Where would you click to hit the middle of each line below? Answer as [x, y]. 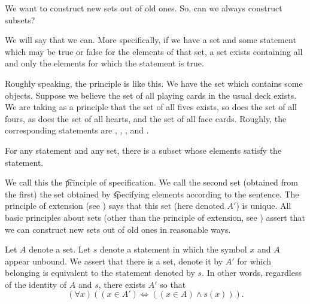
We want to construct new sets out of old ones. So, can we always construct [144, 8]
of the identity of [36, 284]
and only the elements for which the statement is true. [104, 63]
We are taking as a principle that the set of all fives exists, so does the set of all [151, 107]
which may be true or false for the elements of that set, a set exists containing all [154, 51]
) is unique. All [264, 206]
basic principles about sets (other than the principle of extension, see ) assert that [155, 217]
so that [173, 284]
